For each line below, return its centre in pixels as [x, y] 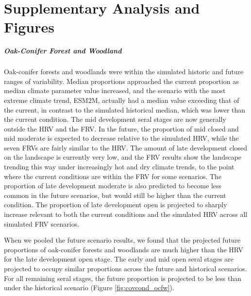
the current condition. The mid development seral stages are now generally [115, 119]
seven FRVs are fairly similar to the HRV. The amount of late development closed [126, 147]
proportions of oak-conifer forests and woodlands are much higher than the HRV [124, 249]
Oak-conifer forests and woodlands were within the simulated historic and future [124, 72]
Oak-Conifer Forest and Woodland [63, 51]
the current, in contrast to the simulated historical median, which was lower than [125, 109]
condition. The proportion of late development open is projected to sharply [116, 205]
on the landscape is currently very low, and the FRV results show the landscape [123, 157]
